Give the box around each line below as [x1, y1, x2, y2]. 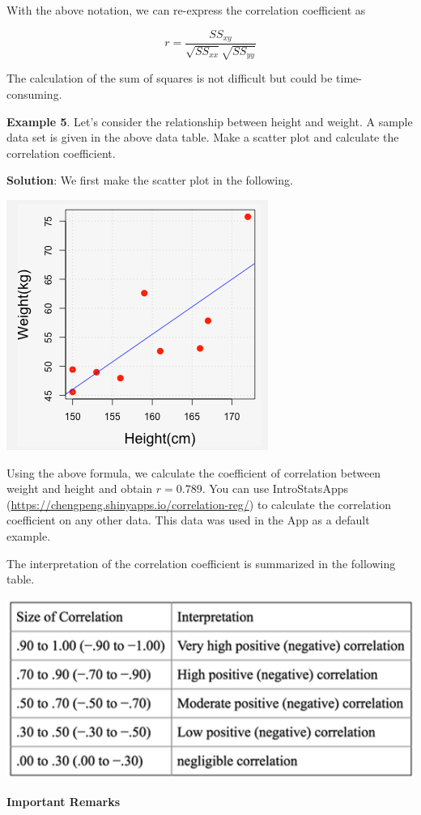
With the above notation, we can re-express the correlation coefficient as [6, 2, 366, 18]
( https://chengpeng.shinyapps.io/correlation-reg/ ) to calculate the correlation [6, 495, 391, 512]
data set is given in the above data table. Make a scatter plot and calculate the [6, 129, 399, 146]
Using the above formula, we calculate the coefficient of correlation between [6, 464, 381, 481]
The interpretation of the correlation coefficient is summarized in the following [6, 554, 396, 571]
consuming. [6, 86, 62, 103]
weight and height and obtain [6, 480, 153, 497]
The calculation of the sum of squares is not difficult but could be [6, 70, 333, 87]
